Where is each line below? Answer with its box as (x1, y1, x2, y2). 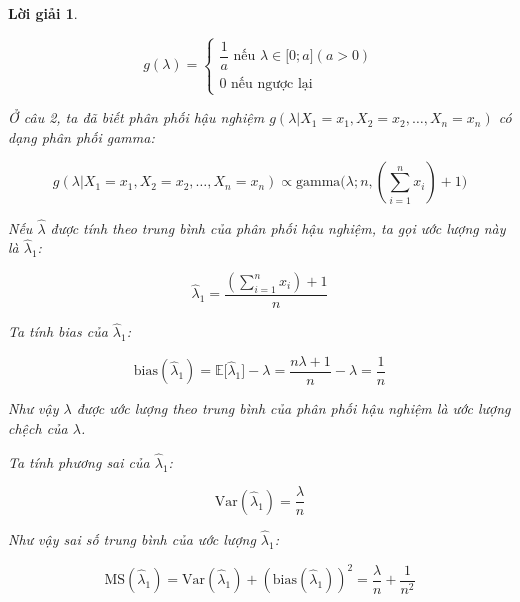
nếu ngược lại (231, 76, 313, 91)
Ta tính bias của (8, 321, 108, 342)
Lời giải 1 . (8, 3, 78, 23)
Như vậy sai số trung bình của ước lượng (8, 529, 256, 550)
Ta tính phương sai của (8, 451, 150, 472)
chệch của (8, 417, 68, 438)
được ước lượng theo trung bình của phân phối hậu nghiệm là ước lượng (76, 398, 511, 419)
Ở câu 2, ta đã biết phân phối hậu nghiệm (8, 107, 265, 128)
